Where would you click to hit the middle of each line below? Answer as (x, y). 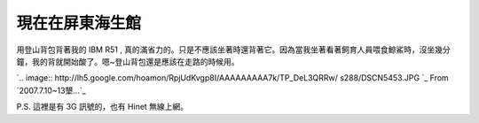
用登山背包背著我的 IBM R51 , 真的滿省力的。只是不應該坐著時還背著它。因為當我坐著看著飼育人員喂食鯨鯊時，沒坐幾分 (234, 50)
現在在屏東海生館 (79, 23)
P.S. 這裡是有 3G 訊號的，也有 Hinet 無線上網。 (102, 107)
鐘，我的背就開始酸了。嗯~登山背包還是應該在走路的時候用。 (128, 61)
